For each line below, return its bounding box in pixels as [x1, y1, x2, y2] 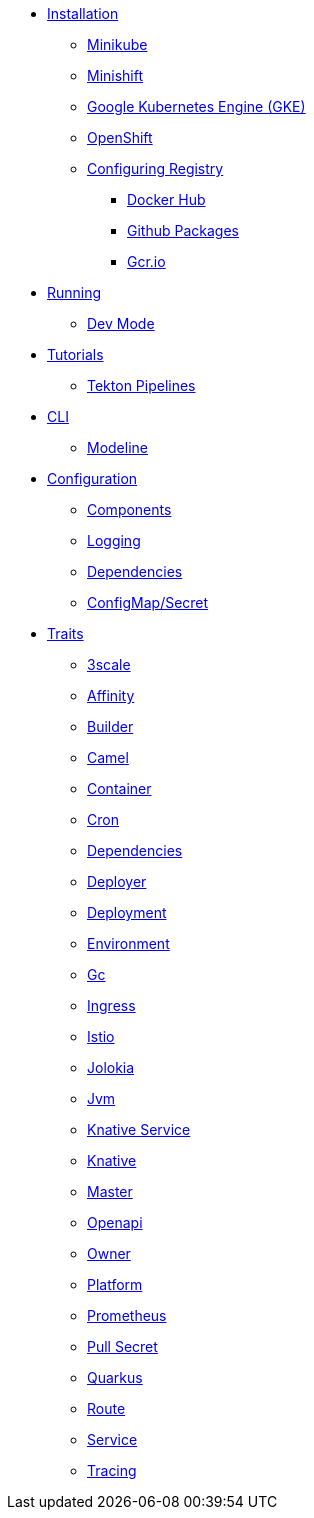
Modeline [87, 439, 148, 456]
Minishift [87, 67, 144, 84]
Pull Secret [87, 1338, 158, 1355]
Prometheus [87, 1307, 167, 1324]
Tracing [87, 1462, 137, 1479]
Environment [87, 935, 170, 952]
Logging [87, 532, 141, 549]
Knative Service [87, 1121, 191, 1138]
